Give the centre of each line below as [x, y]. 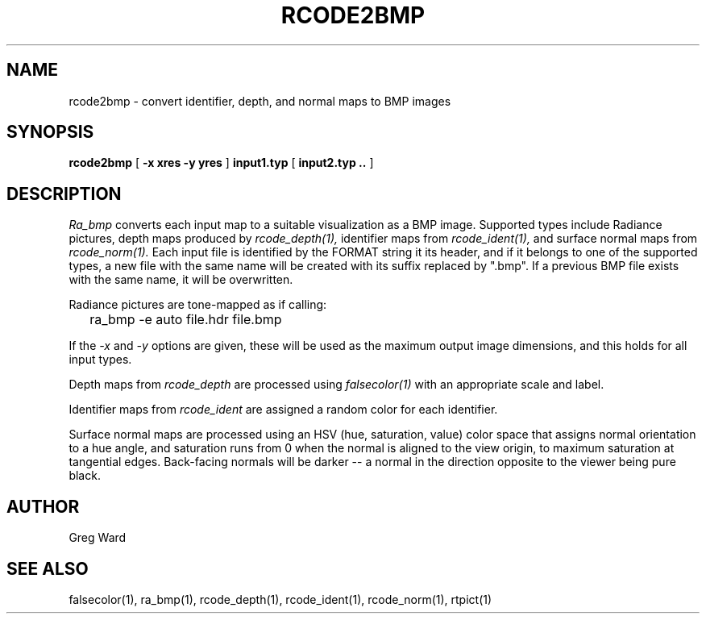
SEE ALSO [48, 568]
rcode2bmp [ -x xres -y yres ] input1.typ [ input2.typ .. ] [221, 163]
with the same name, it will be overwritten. [181, 280]
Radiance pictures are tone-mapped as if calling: [198, 305]
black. [85, 476]
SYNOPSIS [50, 132]
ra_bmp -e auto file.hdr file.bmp [186, 320]
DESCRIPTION [64, 193]
